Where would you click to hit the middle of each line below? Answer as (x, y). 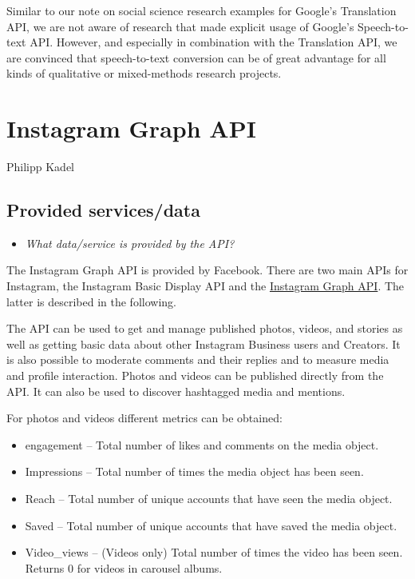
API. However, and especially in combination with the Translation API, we (213, 42)
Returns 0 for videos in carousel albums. (124, 567)
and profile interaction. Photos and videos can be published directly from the (195, 375)
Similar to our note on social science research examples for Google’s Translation (202, 10)
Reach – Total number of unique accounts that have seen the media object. (209, 499)
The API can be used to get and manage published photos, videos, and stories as (205, 328)
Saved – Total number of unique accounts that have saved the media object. (211, 525)
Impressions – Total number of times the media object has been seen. (194, 471)
